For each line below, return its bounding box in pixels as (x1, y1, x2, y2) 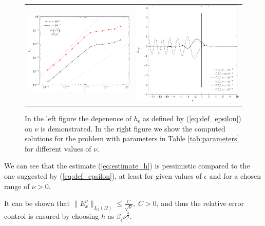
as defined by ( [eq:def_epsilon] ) (142, 112, 241, 123)
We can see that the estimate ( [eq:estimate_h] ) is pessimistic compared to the (4, 160, 250, 171)
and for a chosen (209, 170, 261, 181)
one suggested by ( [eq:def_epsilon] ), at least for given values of (4, 170, 202, 181)
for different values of (25, 143, 91, 154)
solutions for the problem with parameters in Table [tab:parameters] (25, 133, 239, 144)
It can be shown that (4, 198, 70, 209)
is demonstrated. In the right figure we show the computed (41, 123, 225, 134)
